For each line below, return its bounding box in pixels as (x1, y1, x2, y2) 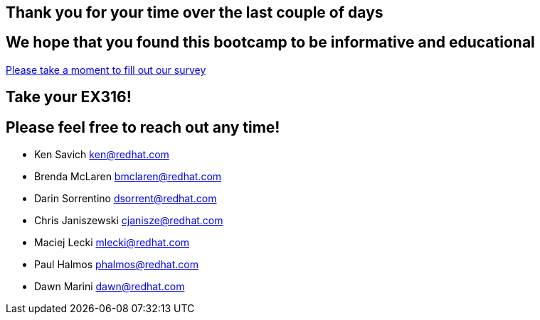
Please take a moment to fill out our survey (6, 63, 206, 76)
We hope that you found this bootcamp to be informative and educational (6, 33, 535, 52)
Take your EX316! (6, 88, 132, 106)
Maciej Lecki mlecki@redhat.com (34, 236, 190, 249)
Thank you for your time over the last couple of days (6, 4, 383, 21)
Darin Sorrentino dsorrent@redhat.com (34, 192, 217, 205)
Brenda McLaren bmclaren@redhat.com (34, 170, 222, 183)
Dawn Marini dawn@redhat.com (34, 280, 185, 293)
